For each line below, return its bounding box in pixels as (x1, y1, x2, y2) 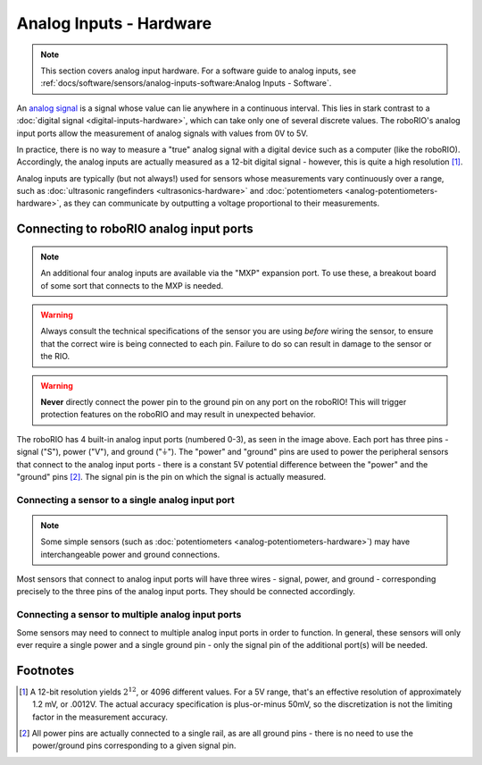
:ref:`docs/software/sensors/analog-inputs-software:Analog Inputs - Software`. (40, 78, 332, 88)
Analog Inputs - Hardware (16, 13, 212, 33)
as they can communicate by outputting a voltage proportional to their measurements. (63, 198, 380, 209)
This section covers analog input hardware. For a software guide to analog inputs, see (40, 65, 357, 76)
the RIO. (40, 351, 71, 362)
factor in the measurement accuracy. (32, 711, 169, 722)
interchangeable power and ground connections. (40, 549, 220, 559)
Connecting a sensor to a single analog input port (16, 493, 236, 506)
